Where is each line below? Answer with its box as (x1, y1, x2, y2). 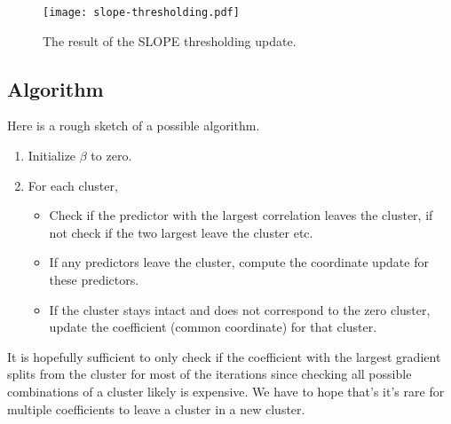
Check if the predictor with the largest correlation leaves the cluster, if (49, 206, 433, 224)
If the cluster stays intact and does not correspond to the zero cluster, (49, 300, 431, 318)
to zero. (91, 146, 132, 165)
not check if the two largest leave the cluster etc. (49, 223, 313, 241)
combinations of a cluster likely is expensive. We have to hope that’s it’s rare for (7, 381, 445, 400)
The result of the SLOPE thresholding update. (43, 31, 297, 50)
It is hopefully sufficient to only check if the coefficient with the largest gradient (7, 347, 441, 365)
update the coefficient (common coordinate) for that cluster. (49, 318, 377, 336)
